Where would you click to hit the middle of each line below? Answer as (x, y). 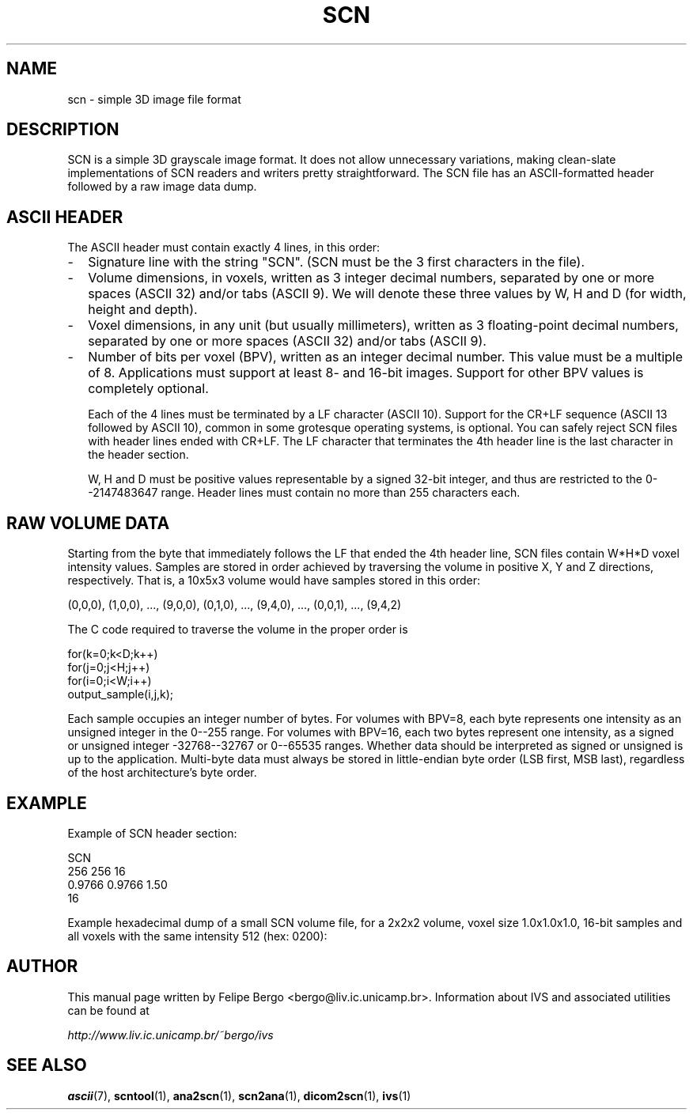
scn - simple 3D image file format (154, 99)
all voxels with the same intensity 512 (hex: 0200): (197, 936)
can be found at (108, 1010)
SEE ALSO (47, 1065)
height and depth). (143, 310)
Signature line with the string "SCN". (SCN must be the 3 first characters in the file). (337, 262)
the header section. (138, 455)
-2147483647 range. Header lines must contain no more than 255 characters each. (304, 493)
